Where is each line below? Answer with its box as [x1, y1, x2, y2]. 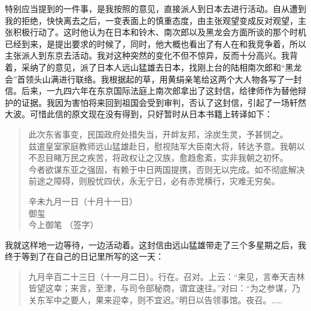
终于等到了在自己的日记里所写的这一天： [5, 250, 164, 263]
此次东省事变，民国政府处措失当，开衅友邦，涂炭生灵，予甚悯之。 [28, 127, 288, 140]
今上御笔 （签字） [28, 218, 99, 231]
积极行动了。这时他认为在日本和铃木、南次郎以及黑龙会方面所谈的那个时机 [13, 26, 306, 38]
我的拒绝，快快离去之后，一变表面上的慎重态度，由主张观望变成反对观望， [5, 14, 298, 26]
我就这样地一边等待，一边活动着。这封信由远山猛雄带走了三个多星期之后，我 [5, 238, 306, 251]
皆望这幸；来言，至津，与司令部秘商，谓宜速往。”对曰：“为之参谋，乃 [28, 282, 301, 294]
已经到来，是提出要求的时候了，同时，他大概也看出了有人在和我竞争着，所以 [5, 37, 306, 50]
